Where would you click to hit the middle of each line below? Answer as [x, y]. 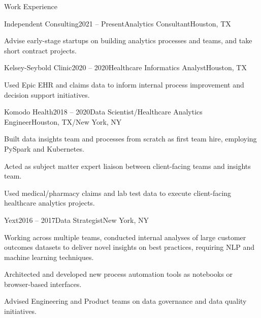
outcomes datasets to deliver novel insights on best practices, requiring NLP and [129, 247]
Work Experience [31, 6]
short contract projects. [40, 50]
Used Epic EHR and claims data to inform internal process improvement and [124, 84]
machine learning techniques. [49, 257]
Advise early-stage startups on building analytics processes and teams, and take [128, 40]
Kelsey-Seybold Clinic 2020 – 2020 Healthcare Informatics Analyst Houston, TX [125, 67]
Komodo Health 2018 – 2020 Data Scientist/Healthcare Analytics [103, 112]
